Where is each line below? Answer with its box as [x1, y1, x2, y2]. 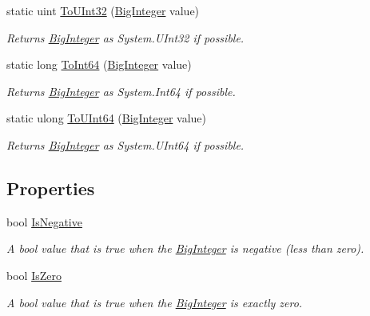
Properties [6, 175, 95, 200]
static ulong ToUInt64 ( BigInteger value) [6, 110, 206, 126]
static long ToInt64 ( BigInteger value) [6, 56, 192, 73]
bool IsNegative [6, 213, 82, 230]
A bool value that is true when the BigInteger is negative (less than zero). [6, 240, 364, 257]
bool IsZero [6, 266, 62, 283]
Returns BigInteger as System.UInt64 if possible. [6, 136, 245, 153]
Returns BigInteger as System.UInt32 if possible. [6, 29, 245, 46]
